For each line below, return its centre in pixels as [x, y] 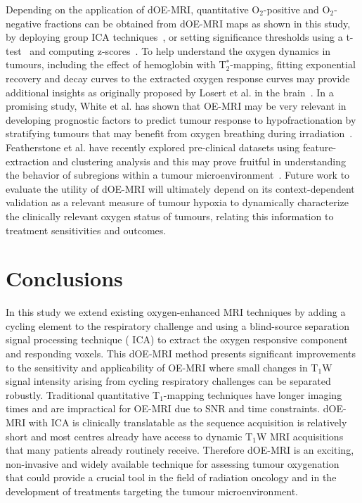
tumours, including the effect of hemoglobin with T [116, 64]
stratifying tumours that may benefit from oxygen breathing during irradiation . [179, 133]
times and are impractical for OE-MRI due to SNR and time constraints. [163, 408]
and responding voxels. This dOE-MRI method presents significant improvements [181, 353]
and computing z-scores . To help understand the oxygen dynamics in [180, 50]
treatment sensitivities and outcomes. [86, 230]
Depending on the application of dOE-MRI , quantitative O [133, 9]
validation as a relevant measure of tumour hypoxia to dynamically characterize [177, 202]
